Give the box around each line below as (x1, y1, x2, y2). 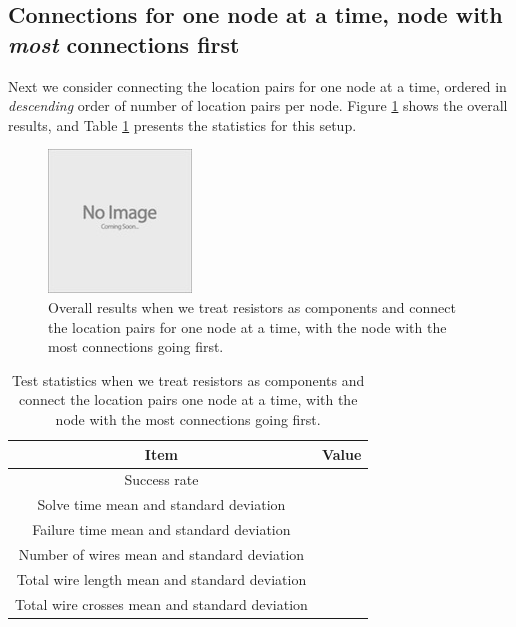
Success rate (124, 469, 199, 490)
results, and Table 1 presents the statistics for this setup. (8, 114, 357, 135)
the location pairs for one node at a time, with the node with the (48, 316, 447, 337)
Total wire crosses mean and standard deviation (15, 593, 308, 614)
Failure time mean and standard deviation (32, 519, 291, 540)
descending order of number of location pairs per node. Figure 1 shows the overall (8, 95, 508, 116)
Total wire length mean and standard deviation (16, 568, 307, 589)
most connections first (8, 28, 240, 59)
